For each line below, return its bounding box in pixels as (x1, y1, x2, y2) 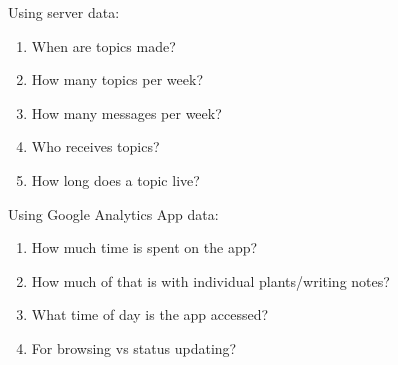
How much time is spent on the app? (31, 237, 258, 258)
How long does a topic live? (31, 169, 200, 190)
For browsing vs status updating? (31, 337, 237, 358)
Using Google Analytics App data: (8, 203, 219, 224)
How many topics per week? (31, 69, 203, 90)
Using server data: (8, 2, 120, 22)
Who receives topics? (31, 136, 160, 157)
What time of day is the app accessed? (31, 304, 269, 325)
